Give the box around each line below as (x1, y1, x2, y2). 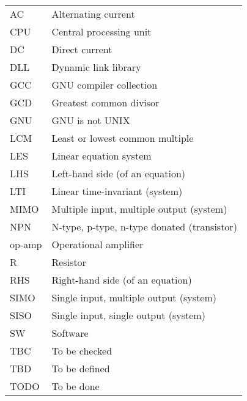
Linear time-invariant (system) (51, 184, 183, 198)
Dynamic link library (51, 60, 141, 74)
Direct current (51, 42, 112, 56)
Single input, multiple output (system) (51, 290, 217, 304)
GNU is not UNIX (51, 113, 130, 127)
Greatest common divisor (51, 95, 160, 109)
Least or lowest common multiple (51, 131, 194, 145)
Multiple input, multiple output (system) (51, 202, 227, 216)
